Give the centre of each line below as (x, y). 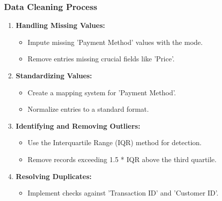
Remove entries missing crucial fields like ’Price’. (101, 59)
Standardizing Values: (54, 75)
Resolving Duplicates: (54, 176)
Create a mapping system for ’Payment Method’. (102, 92)
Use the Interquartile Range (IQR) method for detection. (115, 142)
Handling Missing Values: (60, 25)
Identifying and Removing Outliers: (78, 125)
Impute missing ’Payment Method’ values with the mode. (115, 42)
